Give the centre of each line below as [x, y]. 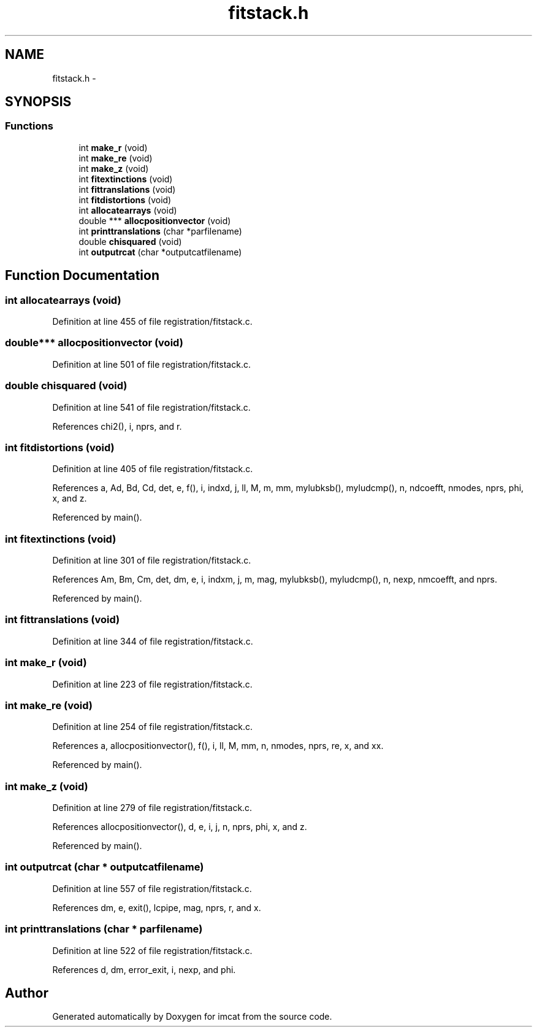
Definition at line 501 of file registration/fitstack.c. [151, 364]
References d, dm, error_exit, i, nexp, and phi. [144, 969]
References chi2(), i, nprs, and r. [117, 426]
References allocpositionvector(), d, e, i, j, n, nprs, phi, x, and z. [180, 827]
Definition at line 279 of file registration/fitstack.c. [152, 808]
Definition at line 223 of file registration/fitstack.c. [152, 684]
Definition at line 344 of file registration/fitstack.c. [153, 641]
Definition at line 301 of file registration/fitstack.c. [152, 561]
